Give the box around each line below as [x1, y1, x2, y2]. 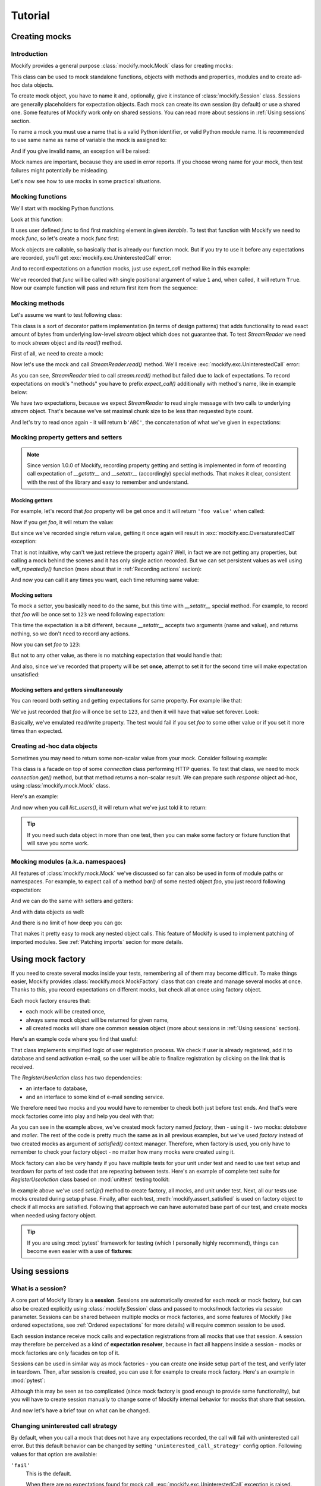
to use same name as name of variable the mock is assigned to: [11, 137, 167, 144]
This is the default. [26, 1470, 71, 1477]
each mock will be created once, [26, 1008, 106, 1015]
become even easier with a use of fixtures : [27, 1248, 133, 1255]
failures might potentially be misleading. [11, 166, 109, 174]
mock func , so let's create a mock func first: [11, 235, 119, 242]
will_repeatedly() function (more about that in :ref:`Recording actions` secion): [11, 565, 202, 572]
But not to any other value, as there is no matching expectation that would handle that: [11, 651, 222, 659]
